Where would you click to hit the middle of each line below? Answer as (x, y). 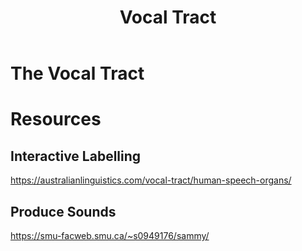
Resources (56, 119)
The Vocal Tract (77, 73)
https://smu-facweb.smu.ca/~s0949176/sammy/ (110, 235)
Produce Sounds (63, 211)
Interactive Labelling (76, 156)
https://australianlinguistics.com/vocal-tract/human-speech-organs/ (151, 180)
